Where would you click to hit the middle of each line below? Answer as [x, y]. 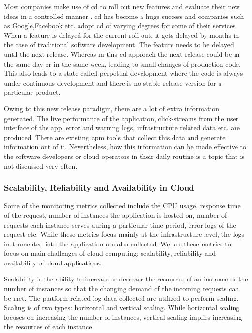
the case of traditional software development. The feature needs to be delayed [119, 44]
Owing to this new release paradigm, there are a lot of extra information [112, 108]
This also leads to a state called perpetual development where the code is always [124, 73]
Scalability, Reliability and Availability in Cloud [99, 187]
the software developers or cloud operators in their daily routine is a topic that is [124, 156]
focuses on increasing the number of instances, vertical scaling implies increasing [123, 317]
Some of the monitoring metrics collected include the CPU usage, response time [122, 205]
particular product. [32, 92]
